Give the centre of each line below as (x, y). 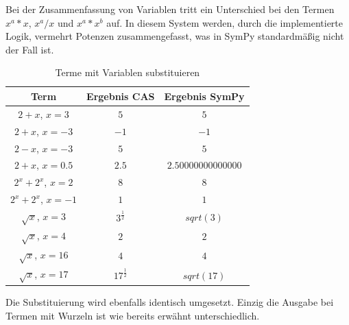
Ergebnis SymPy (204, 96)
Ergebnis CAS (121, 96)
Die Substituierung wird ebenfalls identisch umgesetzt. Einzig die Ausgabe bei (170, 302)
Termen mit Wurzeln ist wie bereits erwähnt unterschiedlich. (133, 315)
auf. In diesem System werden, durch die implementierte (225, 22)
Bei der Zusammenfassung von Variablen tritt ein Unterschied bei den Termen (170, 9)
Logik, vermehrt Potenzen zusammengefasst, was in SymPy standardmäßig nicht (175, 36)
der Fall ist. (30, 49)
